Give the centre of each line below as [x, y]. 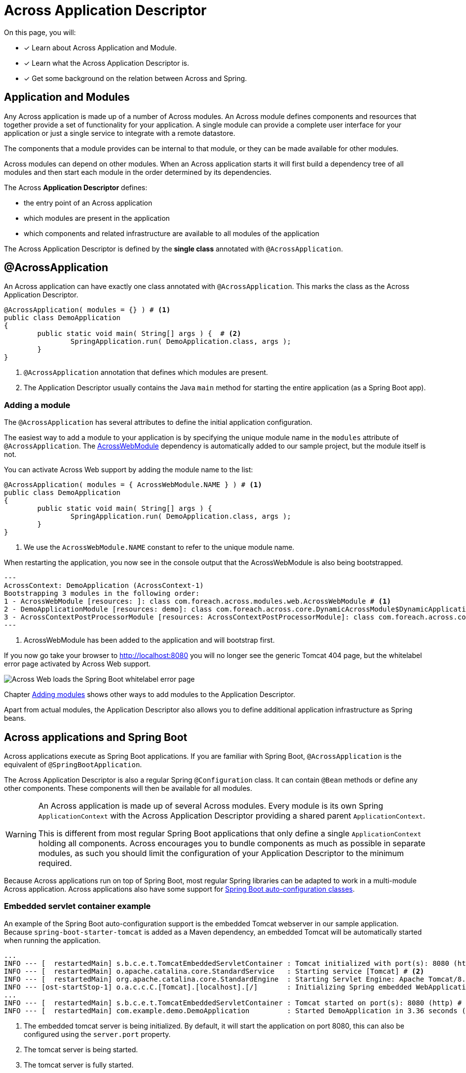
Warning [21, 835]
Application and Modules [67, 97]
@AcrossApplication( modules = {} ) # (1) [87, 310]
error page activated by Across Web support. [78, 664]
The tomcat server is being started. [81, 1049]
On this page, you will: [40, 32]
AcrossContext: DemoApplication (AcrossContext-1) [104, 586]
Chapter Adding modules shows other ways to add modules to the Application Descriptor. [150, 695]
